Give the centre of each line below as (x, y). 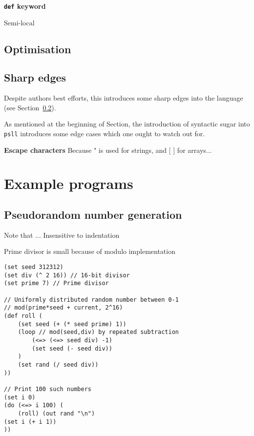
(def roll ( (23, 316)
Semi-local (19, 22)
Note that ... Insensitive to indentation (62, 235)
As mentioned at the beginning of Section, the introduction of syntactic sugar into (127, 124)
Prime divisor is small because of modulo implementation (90, 251)
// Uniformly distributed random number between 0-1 (91, 300)
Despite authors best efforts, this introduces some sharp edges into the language (124, 98)
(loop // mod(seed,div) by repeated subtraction (98, 332)
